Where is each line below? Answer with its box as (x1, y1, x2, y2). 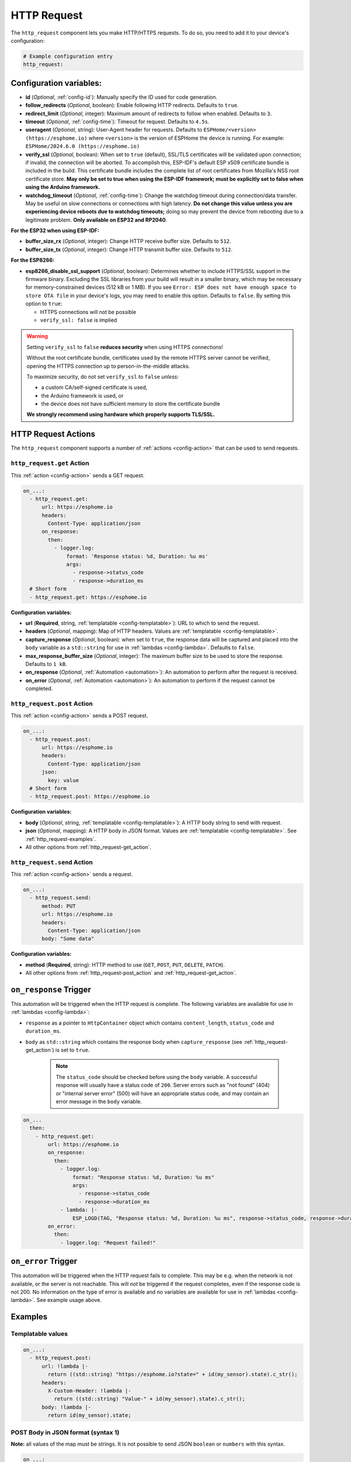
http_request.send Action (11, 858, 93, 866)
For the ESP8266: (11, 257, 55, 264)
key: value (47, 777, 79, 784)
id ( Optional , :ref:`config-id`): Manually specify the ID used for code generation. (25, 94, 218, 101)
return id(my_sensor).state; (47, 1412, 132, 1419)
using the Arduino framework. (25, 184, 101, 191)
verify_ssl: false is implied (40, 316, 117, 323)
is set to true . (55, 1046, 90, 1053)
